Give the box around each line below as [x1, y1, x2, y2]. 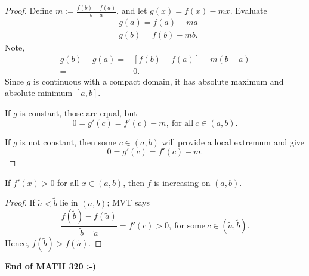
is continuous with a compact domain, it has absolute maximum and [33, 75, 284, 87]
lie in [60, 196, 78, 209]
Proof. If [5, 196, 35, 209]
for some [174, 221, 206, 230]
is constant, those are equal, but [20, 107, 137, 119]
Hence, [5, 237, 29, 249]
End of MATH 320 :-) [5, 260, 97, 272]
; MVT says [107, 196, 150, 209]
